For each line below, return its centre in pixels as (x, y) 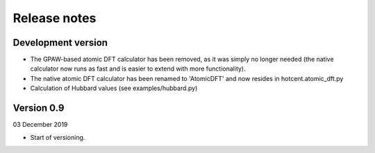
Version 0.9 (39, 108)
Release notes (55, 18)
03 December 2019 (40, 125)
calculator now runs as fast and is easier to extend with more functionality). (138, 69)
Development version (60, 43)
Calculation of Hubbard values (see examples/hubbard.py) (114, 88)
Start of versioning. (58, 137)
